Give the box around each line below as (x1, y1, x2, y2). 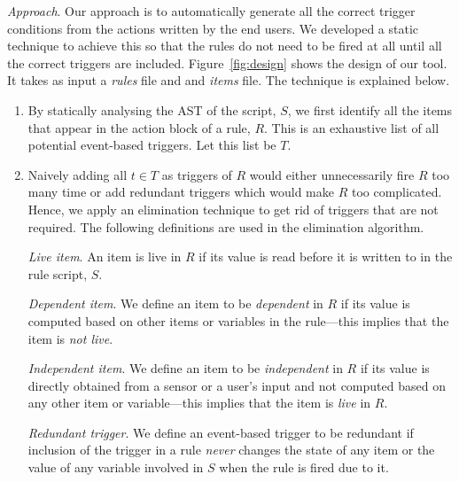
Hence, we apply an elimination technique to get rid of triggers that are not (27, 199, 439, 218)
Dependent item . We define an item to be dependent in (27, 294, 323, 313)
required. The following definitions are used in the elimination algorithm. (27, 217, 424, 236)
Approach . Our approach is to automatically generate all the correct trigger (7, 2, 416, 19)
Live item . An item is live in (27, 247, 182, 266)
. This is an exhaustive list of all (264, 118, 440, 136)
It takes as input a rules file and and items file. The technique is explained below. (7, 71, 450, 89)
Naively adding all (27, 165, 128, 183)
